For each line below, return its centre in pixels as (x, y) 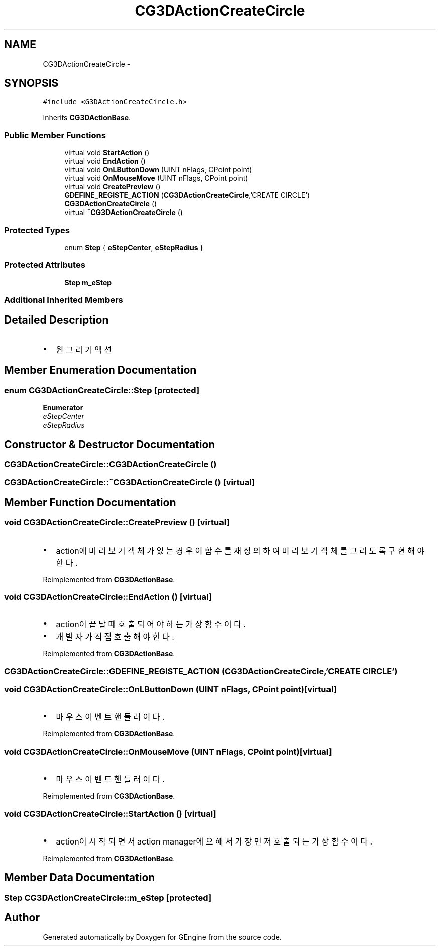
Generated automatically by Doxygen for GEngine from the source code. (162, 937)
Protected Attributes (45, 265)
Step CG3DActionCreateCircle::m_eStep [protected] (108, 898)
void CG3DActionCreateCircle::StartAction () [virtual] (110, 814)
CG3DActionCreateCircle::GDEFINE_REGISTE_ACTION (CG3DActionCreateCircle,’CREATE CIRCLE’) (201, 671)
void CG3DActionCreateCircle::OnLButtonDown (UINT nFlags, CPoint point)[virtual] (170, 690)
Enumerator (63, 408)
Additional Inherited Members (64, 300)
